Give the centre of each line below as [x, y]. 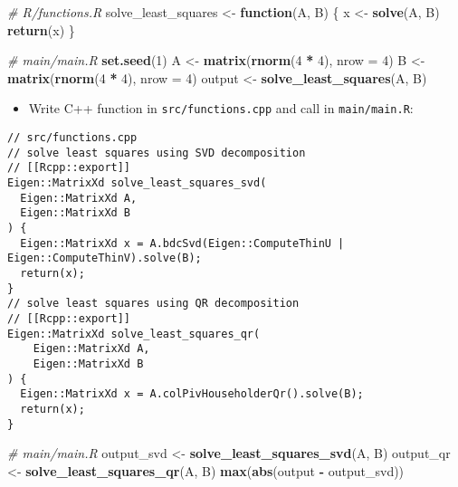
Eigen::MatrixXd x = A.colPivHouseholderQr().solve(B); [192, 394]
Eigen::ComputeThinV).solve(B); [105, 258]
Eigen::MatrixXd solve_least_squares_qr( [134, 334]
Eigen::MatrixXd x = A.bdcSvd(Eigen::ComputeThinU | [182, 243]
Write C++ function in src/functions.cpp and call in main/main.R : [221, 108]
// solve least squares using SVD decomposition [157, 153]
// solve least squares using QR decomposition [153, 304]
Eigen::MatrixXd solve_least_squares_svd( [137, 183]
